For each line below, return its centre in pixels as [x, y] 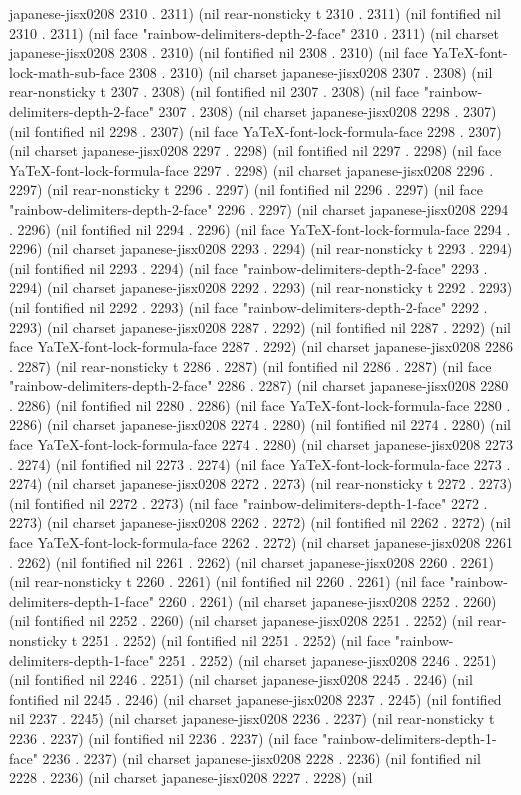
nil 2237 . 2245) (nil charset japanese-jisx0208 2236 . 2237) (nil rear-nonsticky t [252, 718]
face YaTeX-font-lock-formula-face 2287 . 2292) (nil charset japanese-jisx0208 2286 [261, 346]
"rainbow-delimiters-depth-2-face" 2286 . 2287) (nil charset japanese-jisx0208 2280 [259, 385]
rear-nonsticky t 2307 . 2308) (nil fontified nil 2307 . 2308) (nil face [214, 91]
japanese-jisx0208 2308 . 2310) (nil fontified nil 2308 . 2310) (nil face [218, 52]
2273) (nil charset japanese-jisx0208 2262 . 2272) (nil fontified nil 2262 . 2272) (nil [260, 522]
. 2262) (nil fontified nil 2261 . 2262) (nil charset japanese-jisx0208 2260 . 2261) [251, 561]
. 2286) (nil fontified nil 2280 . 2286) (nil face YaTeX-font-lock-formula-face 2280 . [260, 404]
